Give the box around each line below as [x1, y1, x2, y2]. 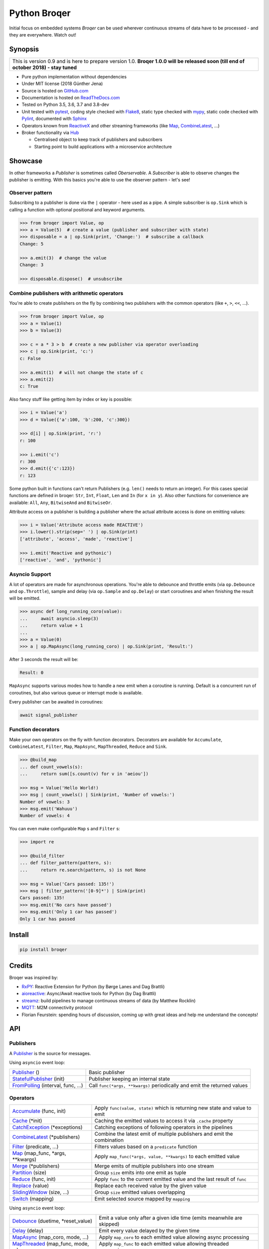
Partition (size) [12, 1169, 47, 1176]
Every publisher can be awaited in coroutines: [9, 699, 103, 705]
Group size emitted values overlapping [94, 1189, 185, 1196]
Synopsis [9, 45, 39, 53]
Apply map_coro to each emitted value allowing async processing [99, 1234, 249, 1241]
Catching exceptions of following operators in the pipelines [94, 1124, 233, 1131]
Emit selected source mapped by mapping [94, 1196, 190, 1203]
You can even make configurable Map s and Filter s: [9, 826, 121, 832]
